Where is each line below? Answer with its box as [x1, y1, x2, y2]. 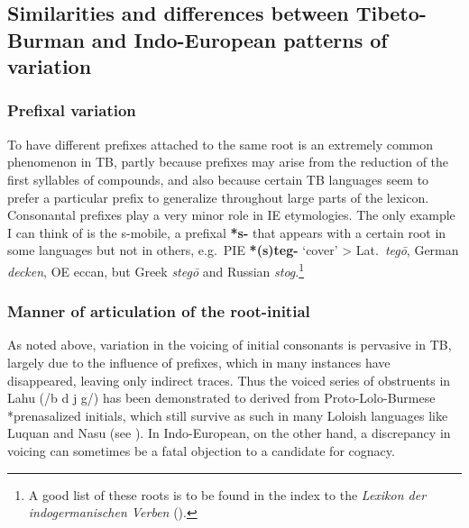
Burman [7, 25, 85, 53]
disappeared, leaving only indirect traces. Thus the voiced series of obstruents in [7, 370, 451, 389]
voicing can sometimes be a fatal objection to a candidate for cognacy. [7, 441, 395, 460]
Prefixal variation [7, 99, 136, 122]
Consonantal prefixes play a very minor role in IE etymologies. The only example [7, 205, 455, 224]
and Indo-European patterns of [91, 25, 388, 53]
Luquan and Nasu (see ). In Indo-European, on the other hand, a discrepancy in [7, 423, 451, 442]
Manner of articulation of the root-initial [7, 300, 310, 323]
